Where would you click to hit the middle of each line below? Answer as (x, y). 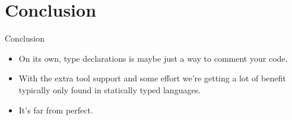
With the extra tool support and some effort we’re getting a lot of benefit (152, 78)
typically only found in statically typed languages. (110, 89)
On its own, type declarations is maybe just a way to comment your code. (153, 58)
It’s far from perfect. (56, 110)
